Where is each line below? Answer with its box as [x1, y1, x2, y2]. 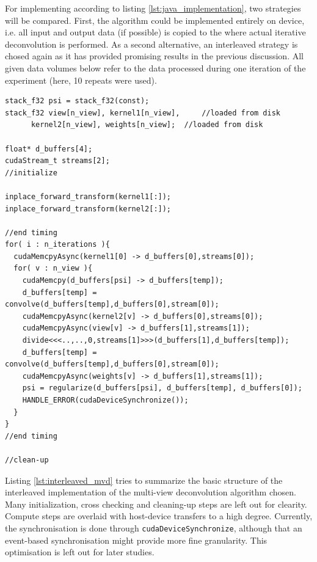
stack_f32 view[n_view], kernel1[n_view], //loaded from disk [5, 108, 281, 117]
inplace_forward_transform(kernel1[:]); [5, 192, 172, 201]
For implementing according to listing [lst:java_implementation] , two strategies [5, 2, 301, 14]
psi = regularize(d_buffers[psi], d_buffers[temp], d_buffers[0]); [22, 384, 302, 393]
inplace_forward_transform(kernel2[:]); [5, 204, 172, 213]
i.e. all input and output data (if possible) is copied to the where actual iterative [5, 26, 306, 38]
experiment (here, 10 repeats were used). [5, 73, 157, 86]
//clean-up [5, 455, 49, 464]
